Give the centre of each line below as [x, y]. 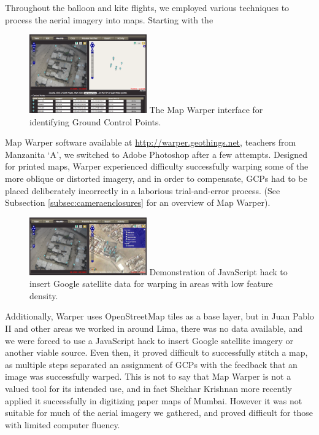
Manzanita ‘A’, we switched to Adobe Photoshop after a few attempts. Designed [156, 154]
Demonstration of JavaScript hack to [218, 271]
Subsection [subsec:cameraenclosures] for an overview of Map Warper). [138, 202]
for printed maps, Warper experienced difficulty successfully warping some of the [157, 166]
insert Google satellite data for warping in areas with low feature [151, 284]
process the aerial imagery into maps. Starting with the [109, 19]
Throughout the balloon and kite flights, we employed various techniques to [147, 7]
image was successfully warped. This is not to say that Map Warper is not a [148, 376]
